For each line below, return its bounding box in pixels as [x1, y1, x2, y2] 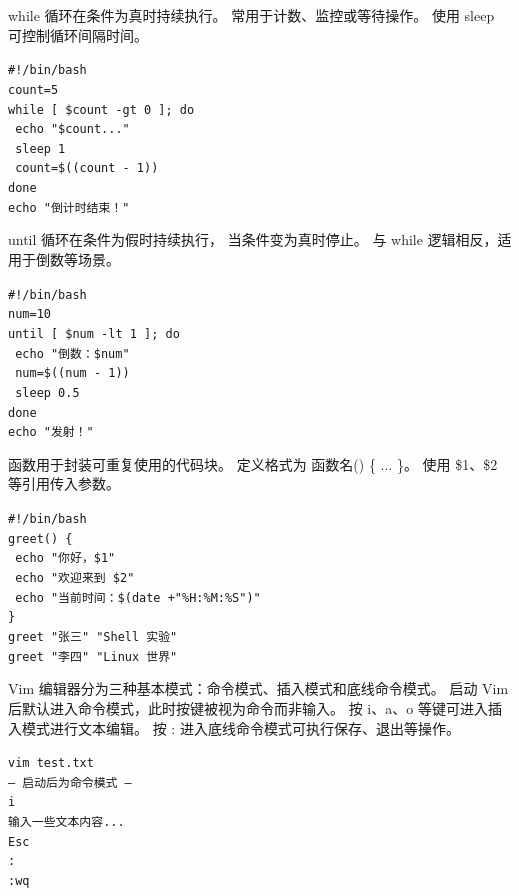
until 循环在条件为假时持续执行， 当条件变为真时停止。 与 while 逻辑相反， [8, 229, 498, 250]
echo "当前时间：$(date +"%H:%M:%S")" [15, 590, 261, 605]
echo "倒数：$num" [15, 346, 130, 361]
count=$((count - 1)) [15, 161, 159, 176]
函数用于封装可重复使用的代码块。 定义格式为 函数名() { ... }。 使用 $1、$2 [8, 453, 498, 474]
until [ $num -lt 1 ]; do [8, 326, 180, 341]
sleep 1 [15, 141, 66, 156]
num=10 [8, 307, 51, 322]
